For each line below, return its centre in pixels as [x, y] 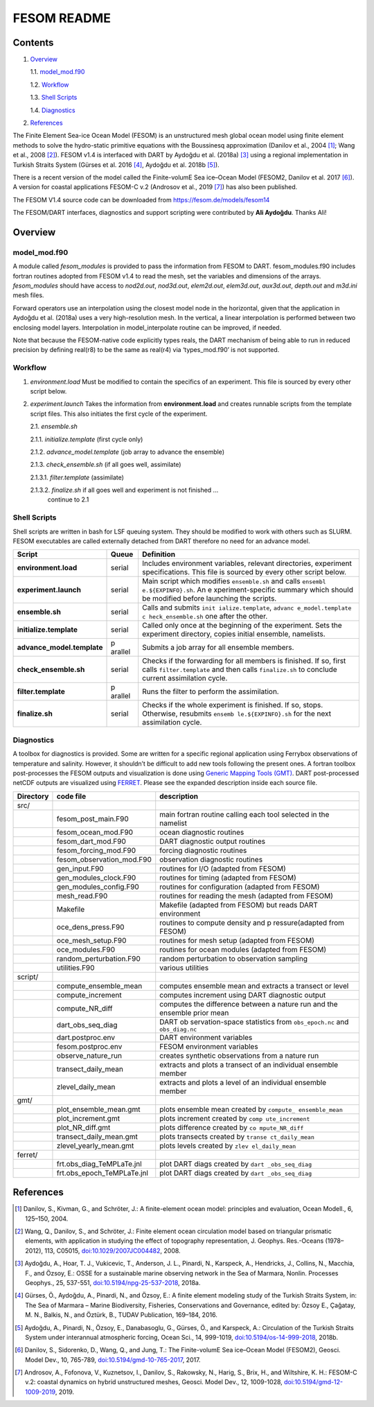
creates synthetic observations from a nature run [239, 1055]
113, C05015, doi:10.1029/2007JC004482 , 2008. [112, 1250]
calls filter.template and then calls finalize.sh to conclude [240, 670]
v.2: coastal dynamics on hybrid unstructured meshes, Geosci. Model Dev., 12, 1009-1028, [154, 1382]
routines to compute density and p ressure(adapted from [252, 923]
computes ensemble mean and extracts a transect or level [254, 986]
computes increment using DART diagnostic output [243, 995]
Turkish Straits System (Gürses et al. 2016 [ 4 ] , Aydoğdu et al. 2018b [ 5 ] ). [116, 165]
